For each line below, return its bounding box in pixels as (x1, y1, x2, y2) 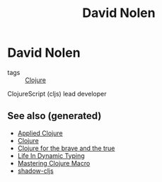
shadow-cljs (17, 166, 54, 175)
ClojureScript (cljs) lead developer (7, 89, 107, 98)
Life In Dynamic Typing (17, 151, 85, 160)
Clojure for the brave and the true (17, 144, 115, 152)
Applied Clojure (17, 129, 63, 137)
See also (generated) (7, 110, 102, 122)
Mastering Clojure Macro (17, 159, 91, 167)
